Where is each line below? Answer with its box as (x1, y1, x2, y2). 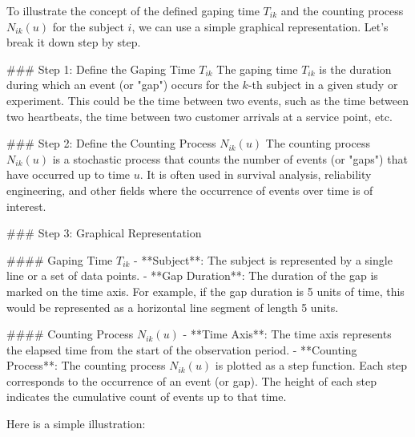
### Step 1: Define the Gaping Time (6, 60, 195, 77)
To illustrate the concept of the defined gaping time (6, 2, 260, 18)
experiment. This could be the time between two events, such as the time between (6, 91, 409, 108)
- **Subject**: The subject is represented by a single (134, 251, 393, 268)
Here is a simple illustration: (6, 415, 146, 432)
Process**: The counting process (6, 357, 166, 374)
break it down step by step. (6, 34, 141, 51)
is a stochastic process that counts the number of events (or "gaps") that (52, 150, 408, 167)
